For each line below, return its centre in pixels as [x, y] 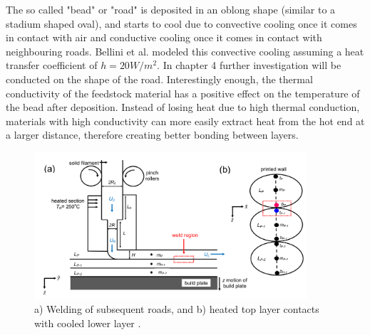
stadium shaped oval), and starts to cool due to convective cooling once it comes [181, 23]
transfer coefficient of [52, 65]
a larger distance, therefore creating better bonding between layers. [152, 135]
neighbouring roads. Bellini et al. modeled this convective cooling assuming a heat [185, 51]
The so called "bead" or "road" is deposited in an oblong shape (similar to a [171, 9]
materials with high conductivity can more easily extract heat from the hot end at [185, 121]
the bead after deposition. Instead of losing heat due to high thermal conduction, [183, 107]
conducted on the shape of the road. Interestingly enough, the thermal [159, 79]
